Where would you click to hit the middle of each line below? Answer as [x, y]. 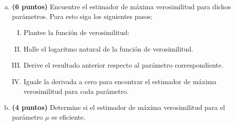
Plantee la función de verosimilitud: [76, 32]
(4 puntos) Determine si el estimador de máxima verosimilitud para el [118, 107]
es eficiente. [68, 116]
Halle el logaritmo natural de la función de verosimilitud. [108, 48]
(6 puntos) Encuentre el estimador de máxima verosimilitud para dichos [121, 6]
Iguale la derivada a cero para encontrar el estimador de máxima [120, 81]
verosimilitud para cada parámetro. [76, 91]
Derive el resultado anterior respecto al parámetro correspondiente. [123, 65]
